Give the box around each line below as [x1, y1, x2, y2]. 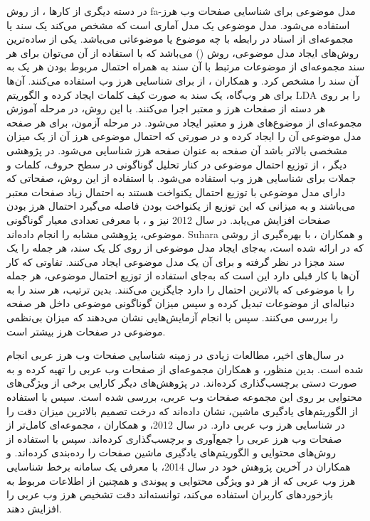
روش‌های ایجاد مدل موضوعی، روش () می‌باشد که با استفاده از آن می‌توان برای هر [6, 45, 359, 60]
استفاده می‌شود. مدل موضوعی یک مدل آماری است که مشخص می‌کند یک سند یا [6, 17, 350, 32]
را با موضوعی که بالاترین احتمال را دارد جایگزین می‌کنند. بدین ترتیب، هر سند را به [6, 281, 354, 296]
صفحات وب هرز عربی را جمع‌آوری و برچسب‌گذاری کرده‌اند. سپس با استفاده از [6, 431, 342, 446]
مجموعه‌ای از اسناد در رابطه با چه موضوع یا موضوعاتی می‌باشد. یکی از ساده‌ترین [6, 31, 354, 46]
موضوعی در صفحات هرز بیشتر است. [6, 323, 166, 338]
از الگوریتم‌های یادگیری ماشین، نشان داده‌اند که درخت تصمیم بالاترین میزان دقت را [6, 403, 358, 418]
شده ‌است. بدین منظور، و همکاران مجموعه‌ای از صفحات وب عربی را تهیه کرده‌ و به [6, 361, 364, 376]
